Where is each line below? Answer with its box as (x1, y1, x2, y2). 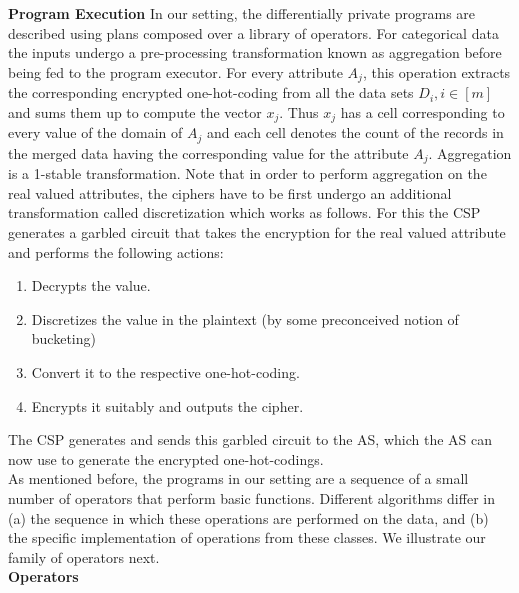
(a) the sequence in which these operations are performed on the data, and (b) (8, 507, 489, 528)
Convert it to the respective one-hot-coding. (31, 361, 300, 382)
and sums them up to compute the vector (8, 101, 262, 122)
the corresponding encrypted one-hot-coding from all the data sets (8, 82, 414, 103)
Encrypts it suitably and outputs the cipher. (31, 395, 304, 416)
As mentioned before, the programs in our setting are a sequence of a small (8, 468, 469, 489)
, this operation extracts (362, 61, 511, 82)
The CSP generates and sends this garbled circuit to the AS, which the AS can (8, 429, 492, 450)
